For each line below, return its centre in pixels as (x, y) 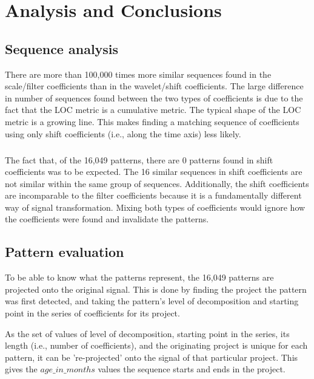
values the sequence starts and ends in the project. (192, 369)
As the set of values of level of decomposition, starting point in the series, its (147, 333)
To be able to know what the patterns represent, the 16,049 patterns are (139, 277)
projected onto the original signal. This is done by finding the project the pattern (156, 289)
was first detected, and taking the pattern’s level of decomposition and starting (152, 301)
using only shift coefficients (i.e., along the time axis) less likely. (123, 133)
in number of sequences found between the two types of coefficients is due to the (154, 97)
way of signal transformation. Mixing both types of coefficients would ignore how (155, 207)
